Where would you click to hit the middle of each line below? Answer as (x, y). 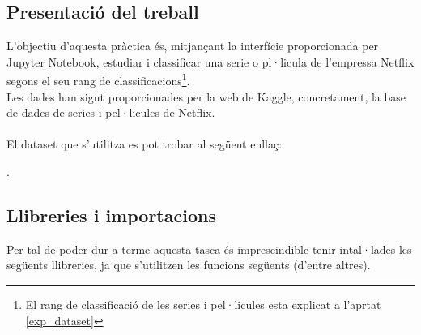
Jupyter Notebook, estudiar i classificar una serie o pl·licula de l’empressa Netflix (210, 61)
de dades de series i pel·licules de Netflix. (111, 112)
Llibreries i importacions (111, 215)
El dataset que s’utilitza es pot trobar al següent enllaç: (145, 144)
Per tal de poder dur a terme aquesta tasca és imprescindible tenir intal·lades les (209, 249)
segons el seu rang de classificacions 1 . (98, 79)
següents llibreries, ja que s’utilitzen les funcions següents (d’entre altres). (189, 265)
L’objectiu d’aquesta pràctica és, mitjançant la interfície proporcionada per (193, 46)
